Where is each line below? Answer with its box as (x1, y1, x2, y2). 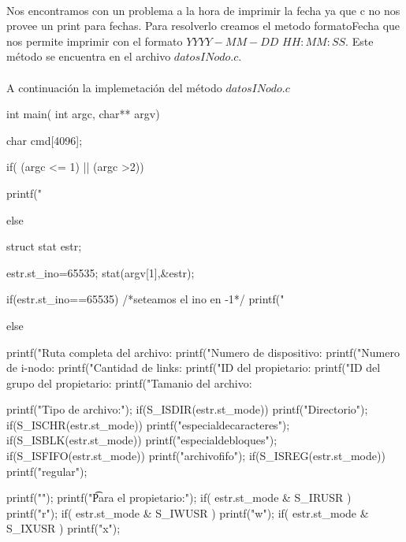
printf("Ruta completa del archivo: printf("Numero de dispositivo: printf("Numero (6, 343, 400, 360)
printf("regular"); (6, 462, 88, 479)
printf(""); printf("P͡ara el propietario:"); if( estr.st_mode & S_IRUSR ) (6, 489, 352, 506)
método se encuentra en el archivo (6, 48, 171, 65)
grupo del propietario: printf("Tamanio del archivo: (6, 374, 252, 391)
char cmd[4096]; (6, 132, 83, 148)
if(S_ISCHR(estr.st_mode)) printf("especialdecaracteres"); (6, 416, 290, 432)
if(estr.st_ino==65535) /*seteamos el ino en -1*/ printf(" (6, 291, 285, 307)
